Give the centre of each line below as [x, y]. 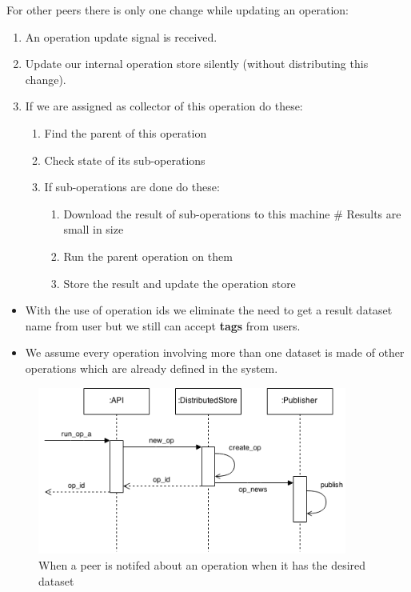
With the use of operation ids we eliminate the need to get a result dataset [209, 310]
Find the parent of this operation [126, 132]
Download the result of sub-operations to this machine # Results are [232, 213]
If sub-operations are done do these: [132, 187]
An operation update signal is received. [121, 36]
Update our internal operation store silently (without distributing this [197, 64]
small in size [94, 229]
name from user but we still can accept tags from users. [163, 325]
